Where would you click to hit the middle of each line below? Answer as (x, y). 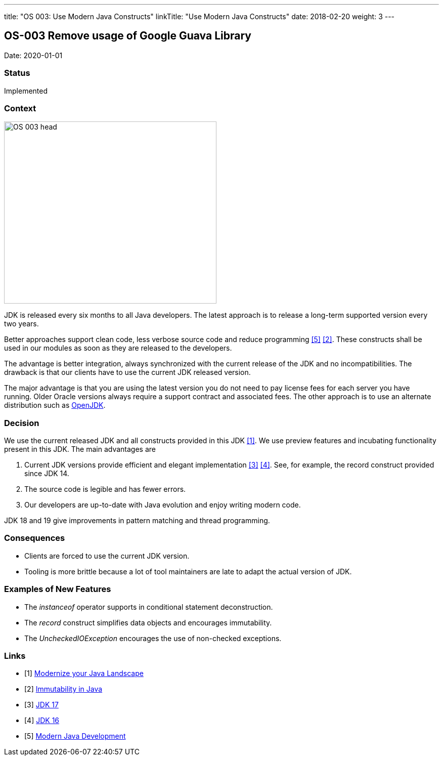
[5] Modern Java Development (75, 736)
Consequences (35, 538)
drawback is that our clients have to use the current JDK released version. (127, 372)
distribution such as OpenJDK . (55, 405)
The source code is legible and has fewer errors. (105, 489)
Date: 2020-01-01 (33, 55)
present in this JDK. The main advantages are (80, 449)
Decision (22, 423)
